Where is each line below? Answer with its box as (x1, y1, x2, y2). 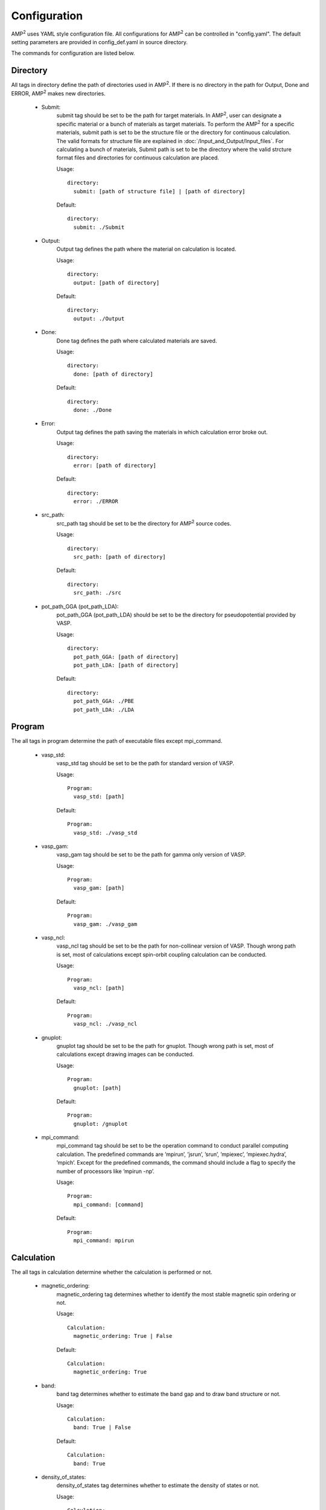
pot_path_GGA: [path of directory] (73, 653, 179, 660)
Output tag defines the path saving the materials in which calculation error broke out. (56, 428, 268, 435)
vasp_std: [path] (73, 793, 125, 800)
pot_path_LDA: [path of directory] (73, 661, 179, 669)
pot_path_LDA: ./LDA (73, 706, 135, 713)
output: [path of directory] (73, 279, 160, 286)
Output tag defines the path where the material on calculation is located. (56, 245, 237, 253)
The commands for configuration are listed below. (11, 50, 135, 57)
